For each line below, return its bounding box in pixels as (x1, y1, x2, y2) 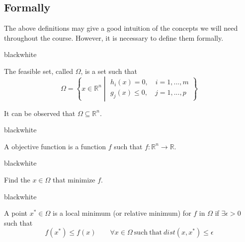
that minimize (52, 174, 95, 184)
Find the (4, 174, 30, 184)
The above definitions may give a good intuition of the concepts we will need (4, 23, 238, 33)
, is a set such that (81, 65, 137, 76)
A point (4, 208, 28, 218)
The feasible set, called (4, 65, 73, 76)
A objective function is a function (4, 141, 106, 151)
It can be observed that (4, 108, 76, 118)
